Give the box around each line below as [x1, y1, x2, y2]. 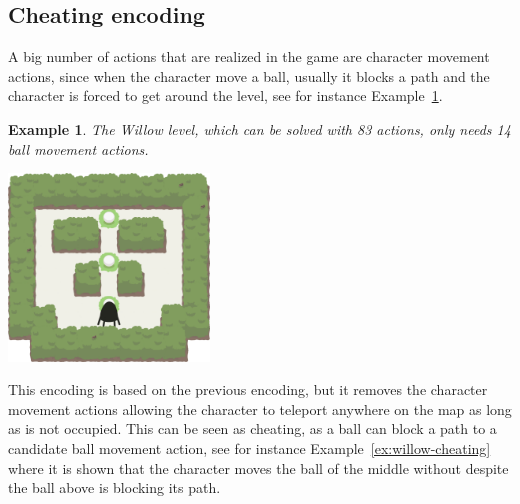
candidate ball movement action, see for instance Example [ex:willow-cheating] [8, 437, 491, 458]
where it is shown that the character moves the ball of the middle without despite [8, 457, 509, 478]
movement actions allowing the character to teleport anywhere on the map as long [8, 398, 512, 419]
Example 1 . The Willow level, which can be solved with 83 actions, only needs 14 [8, 118, 511, 139]
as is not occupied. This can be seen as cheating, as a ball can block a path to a [8, 418, 497, 439]
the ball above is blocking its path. [8, 477, 221, 498]
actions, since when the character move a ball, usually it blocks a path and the [8, 65, 490, 86]
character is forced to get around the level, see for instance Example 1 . [8, 85, 443, 106]
